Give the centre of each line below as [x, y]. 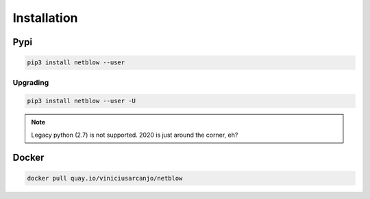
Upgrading [31, 82]
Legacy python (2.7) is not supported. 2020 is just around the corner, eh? [135, 135]
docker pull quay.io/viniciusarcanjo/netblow [105, 178]
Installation [45, 18]
